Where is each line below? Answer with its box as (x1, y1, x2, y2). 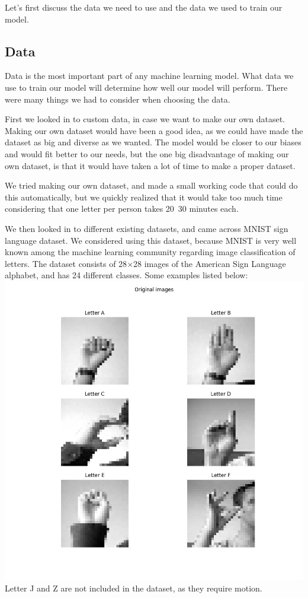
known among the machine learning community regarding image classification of (5, 246, 296, 258)
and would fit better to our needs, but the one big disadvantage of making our (5, 147, 289, 160)
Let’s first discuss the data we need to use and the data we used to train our (5, 1, 283, 13)
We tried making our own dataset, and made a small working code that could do (5, 179, 298, 192)
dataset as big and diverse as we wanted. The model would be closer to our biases (5, 136, 301, 148)
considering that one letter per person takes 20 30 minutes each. (5, 202, 239, 215)
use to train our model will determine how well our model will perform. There (5, 81, 288, 93)
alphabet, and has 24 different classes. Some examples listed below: (5, 269, 248, 281)
